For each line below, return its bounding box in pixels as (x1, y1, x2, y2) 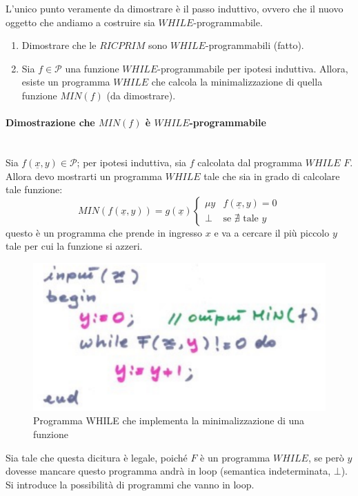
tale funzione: (6, 182, 63, 197)
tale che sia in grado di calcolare (203, 168, 340, 183)
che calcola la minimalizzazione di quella (151, 75, 323, 89)
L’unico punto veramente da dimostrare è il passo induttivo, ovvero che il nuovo (6, 1, 344, 15)
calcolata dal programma (197, 155, 303, 169)
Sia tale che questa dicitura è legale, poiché (6, 450, 188, 464)
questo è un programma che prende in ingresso (6, 225, 203, 239)
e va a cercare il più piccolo (214, 225, 330, 239)
